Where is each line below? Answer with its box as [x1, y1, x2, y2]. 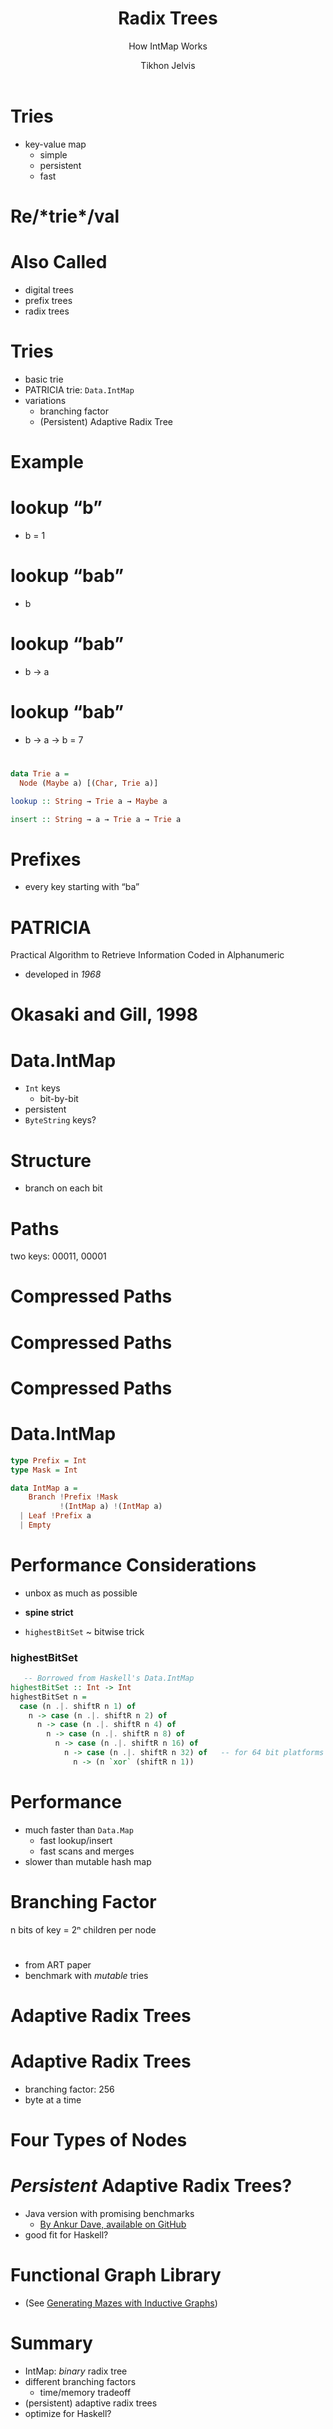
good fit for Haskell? [24, 2229, 109, 2241]
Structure [10, 1149, 92, 1172]
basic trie [24, 373, 64, 385]
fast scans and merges [39, 1845, 135, 1857]
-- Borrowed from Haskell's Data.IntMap [23, 1673, 195, 1684]
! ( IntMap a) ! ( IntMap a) [59, 1502, 163, 1512]
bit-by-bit [39, 1093, 79, 1105]
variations [24, 394, 67, 406]
